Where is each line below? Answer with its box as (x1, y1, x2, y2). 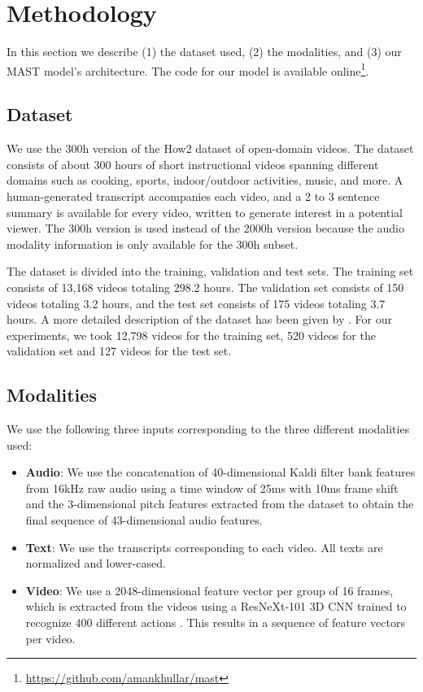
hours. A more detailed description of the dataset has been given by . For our (7, 311, 392, 328)
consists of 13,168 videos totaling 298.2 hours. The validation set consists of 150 (7, 278, 404, 295)
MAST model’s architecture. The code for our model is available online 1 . (7, 59, 369, 79)
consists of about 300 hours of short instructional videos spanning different (7, 155, 379, 172)
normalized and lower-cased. (25, 555, 166, 572)
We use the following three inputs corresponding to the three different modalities (7, 420, 410, 437)
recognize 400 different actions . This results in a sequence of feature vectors (25, 614, 405, 631)
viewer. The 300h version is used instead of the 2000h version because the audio (7, 220, 404, 237)
